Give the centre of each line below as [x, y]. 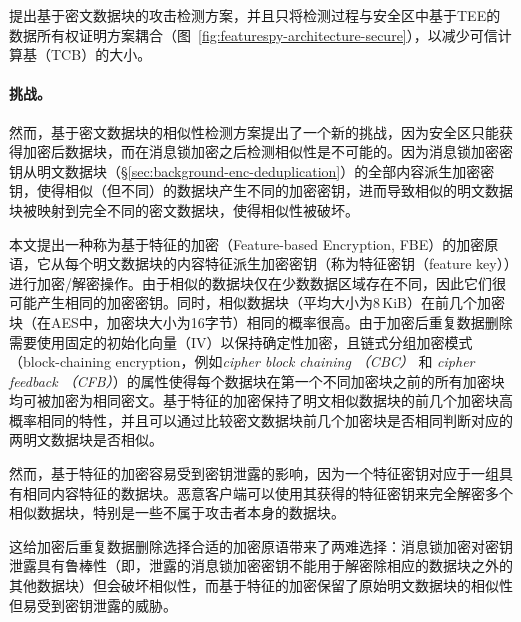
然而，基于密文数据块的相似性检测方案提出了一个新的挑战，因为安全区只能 [254, 131]
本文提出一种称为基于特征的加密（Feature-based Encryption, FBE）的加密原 [254, 243]
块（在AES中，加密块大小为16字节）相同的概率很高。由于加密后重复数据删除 [261, 321]
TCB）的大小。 [101, 54]
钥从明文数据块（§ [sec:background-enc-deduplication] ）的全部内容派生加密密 [252, 170]
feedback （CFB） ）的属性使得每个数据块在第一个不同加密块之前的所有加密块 [257, 380]
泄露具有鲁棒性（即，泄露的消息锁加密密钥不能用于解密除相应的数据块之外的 [261, 565]
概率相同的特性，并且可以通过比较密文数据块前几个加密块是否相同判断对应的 [261, 419]
